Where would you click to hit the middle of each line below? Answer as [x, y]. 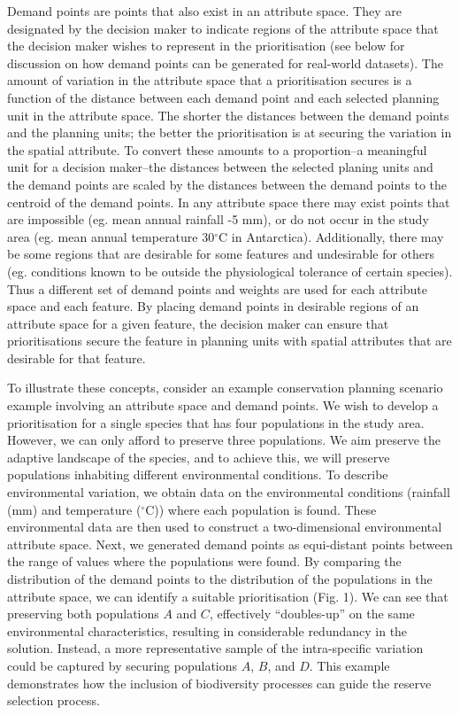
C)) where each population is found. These [261, 509]
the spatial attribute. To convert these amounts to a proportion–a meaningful [217, 149]
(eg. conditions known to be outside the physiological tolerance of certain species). [230, 271]
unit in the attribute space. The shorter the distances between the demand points [228, 115]
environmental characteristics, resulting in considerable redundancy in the [207, 630]
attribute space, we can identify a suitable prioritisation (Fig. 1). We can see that [228, 596]
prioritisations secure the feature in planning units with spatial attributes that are [230, 341]
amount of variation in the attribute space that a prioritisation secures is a [210, 80]
